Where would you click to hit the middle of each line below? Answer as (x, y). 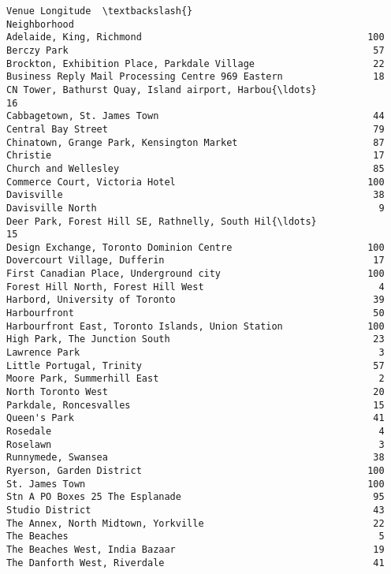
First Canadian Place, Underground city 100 (195, 274)
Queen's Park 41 (195, 418)
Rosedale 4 (195, 431)
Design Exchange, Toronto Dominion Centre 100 (195, 247)
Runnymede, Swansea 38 (195, 458)
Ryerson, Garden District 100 (195, 470)
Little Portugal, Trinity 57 (195, 365)
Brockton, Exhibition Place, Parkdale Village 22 (195, 63)
